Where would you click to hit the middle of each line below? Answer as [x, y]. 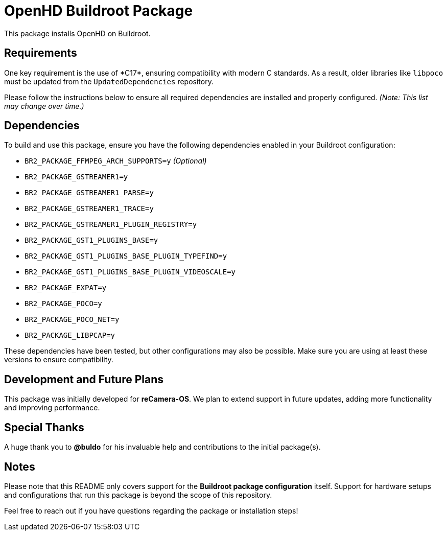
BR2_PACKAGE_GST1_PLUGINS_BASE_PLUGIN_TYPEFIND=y [126, 256]
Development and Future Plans [84, 379]
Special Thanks [44, 427]
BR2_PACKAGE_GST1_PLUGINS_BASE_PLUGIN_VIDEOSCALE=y [130, 272]
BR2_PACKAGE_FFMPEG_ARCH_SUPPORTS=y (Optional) [116, 161]
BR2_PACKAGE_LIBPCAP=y [70, 335]
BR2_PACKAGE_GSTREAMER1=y [76, 177]
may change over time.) [44, 106]
